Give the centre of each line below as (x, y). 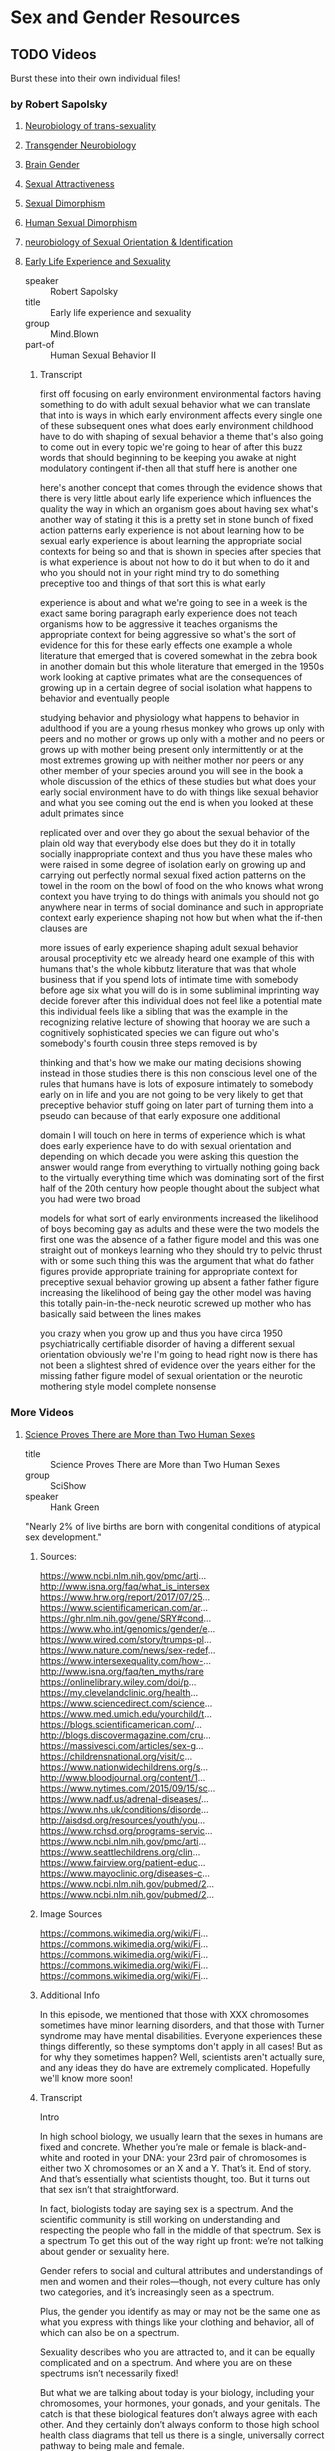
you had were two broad (90, 1199)
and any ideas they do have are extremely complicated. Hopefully (175, 2067)
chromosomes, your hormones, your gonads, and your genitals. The (180, 2403)
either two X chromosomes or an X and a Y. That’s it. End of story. (175, 2168)
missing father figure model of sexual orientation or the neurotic (171, 1376)
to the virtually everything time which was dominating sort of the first (182, 1178)
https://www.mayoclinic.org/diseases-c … (124, 1873)
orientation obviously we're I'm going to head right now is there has (178, 1355)
